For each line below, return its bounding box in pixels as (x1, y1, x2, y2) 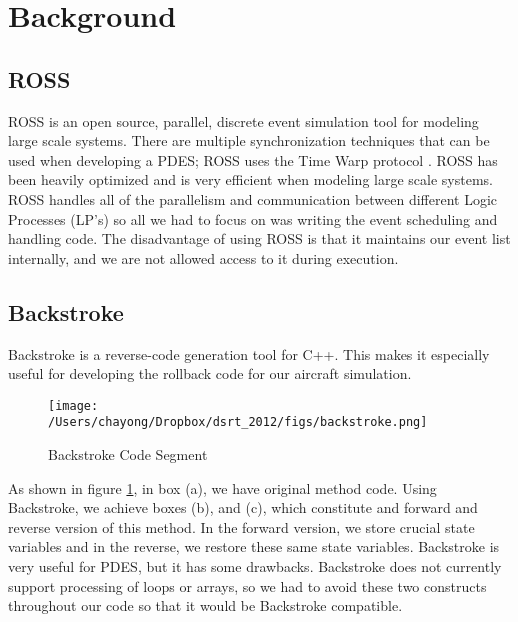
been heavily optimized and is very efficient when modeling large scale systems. (8, 169, 493, 190)
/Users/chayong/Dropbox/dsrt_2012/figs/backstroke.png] (48, 415, 428, 430)
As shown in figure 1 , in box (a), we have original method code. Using (8, 477, 437, 498)
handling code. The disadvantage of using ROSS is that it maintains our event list (8, 228, 511, 249)
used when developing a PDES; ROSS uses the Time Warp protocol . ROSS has (8, 149, 498, 170)
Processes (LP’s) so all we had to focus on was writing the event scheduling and (8, 208, 498, 229)
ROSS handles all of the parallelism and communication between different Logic (8, 188, 498, 209)
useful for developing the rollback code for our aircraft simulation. (8, 363, 412, 384)
